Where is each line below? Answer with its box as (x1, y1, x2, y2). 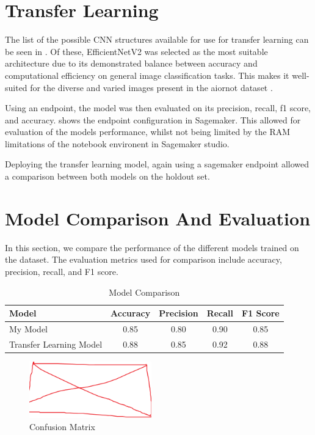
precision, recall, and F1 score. (5, 265, 118, 277)
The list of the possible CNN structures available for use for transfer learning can (5, 33, 309, 46)
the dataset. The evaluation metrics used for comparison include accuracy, (5, 253, 282, 266)
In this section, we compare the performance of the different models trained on (5, 241, 299, 254)
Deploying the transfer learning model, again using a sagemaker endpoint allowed (5, 158, 309, 170)
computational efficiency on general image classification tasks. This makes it (5, 68, 289, 81)
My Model (9, 323, 48, 335)
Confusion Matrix (29, 420, 95, 433)
